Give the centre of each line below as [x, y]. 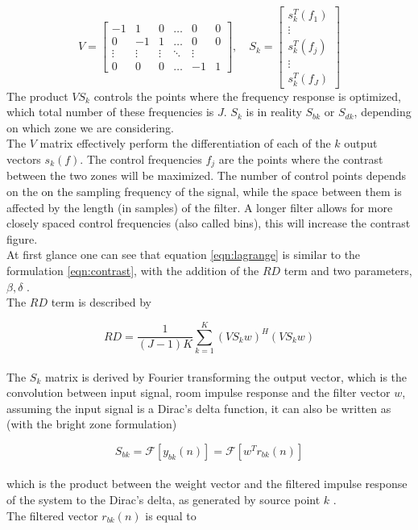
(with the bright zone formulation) [92, 424]
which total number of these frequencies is [110, 112]
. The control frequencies [141, 159]
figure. [22, 238]
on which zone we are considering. [90, 127]
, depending [383, 112]
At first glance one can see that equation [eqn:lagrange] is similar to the [184, 255]
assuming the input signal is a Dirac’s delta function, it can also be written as [199, 408]
